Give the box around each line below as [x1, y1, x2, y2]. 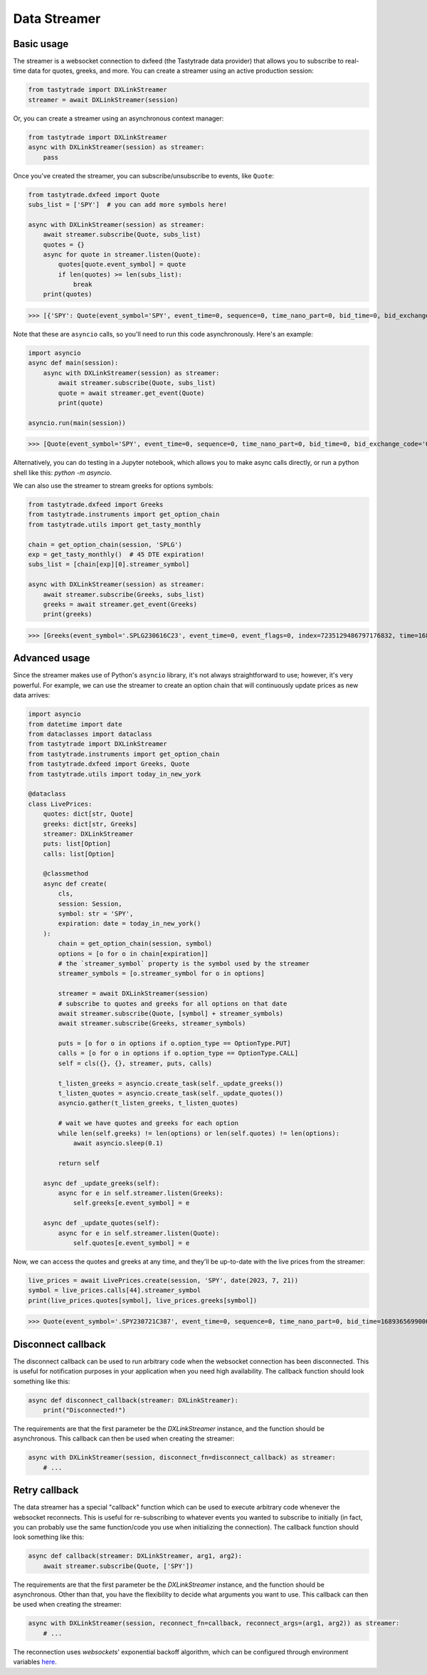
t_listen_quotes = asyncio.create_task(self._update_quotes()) [58, 1090, 284, 1097]
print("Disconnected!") [43, 1405, 126, 1414]
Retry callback [13, 1484, 79, 1497]
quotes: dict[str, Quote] [43, 810, 134, 818]
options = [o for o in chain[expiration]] [58, 949, 209, 958]
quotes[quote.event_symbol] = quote [58, 260, 186, 269]
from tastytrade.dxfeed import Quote [28, 190, 160, 199]
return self [58, 1159, 100, 1167]
